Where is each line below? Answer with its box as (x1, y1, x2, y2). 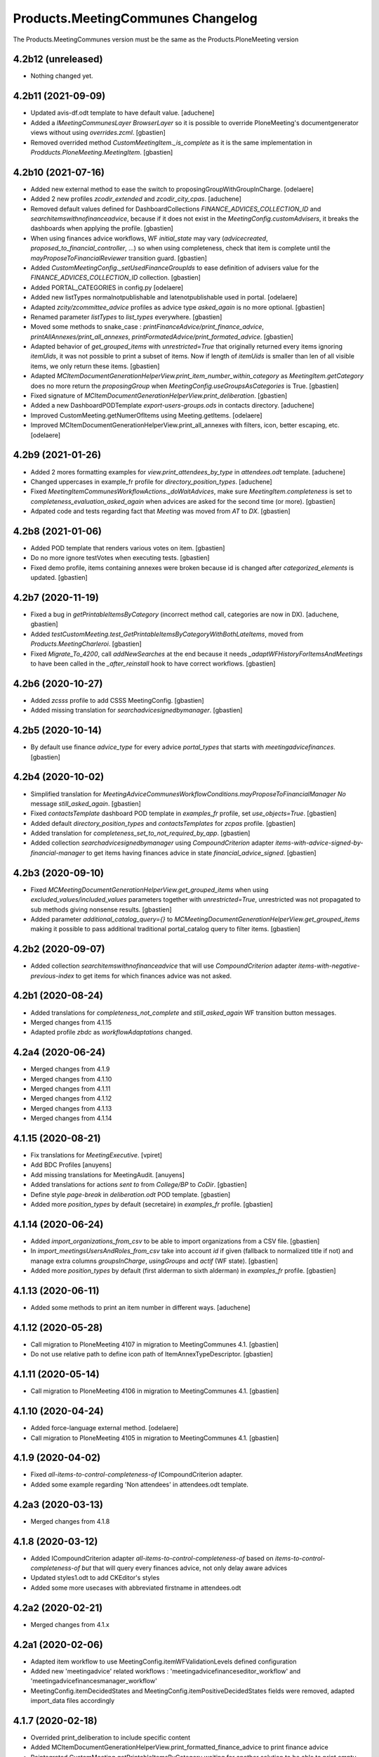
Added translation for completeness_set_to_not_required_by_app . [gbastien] (30, 829, 251, 838)
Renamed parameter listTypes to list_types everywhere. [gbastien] (30, 313, 222, 321)
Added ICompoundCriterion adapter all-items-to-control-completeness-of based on (30, 1554, 274, 1562)
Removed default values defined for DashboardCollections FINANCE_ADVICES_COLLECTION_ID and (30, 205, 321, 213)
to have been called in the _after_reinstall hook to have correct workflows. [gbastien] (30, 659, 276, 668)
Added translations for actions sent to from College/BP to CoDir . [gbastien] (30, 1181, 247, 1189)
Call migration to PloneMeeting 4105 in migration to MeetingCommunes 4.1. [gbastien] (30, 1434, 279, 1442)
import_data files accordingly (30, 1697, 115, 1705)
